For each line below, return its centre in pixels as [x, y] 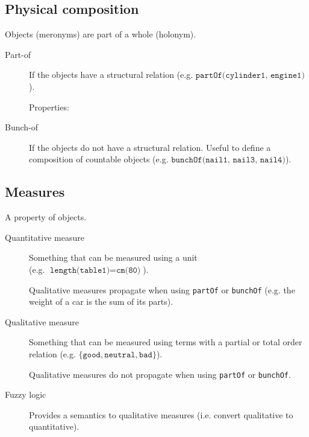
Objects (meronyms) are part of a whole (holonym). [101, 34]
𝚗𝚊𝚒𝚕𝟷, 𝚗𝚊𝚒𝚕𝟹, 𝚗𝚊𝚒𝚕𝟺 [244, 160]
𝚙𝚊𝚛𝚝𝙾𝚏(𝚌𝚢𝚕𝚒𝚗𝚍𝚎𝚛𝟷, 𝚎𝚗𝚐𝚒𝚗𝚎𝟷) [250, 76]
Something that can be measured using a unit [113, 257]
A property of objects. [46, 217]
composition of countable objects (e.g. [99, 159]
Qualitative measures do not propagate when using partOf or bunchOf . [160, 374]
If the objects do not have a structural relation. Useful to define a [150, 147]
